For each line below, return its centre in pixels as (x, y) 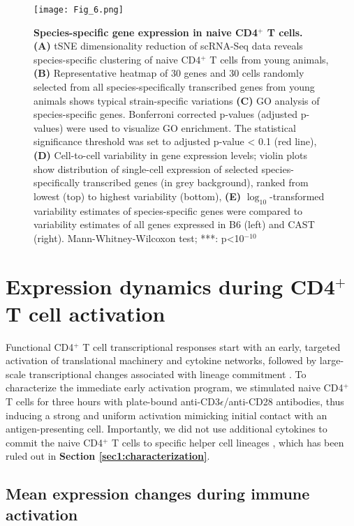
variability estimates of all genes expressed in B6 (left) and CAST (174, 224)
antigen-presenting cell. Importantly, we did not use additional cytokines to (167, 429)
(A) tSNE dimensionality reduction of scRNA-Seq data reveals (168, 46)
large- (332, 360)
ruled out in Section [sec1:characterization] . (108, 456)
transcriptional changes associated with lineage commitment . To (168, 374)
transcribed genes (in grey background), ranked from (196, 182)
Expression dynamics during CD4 (170, 286)
